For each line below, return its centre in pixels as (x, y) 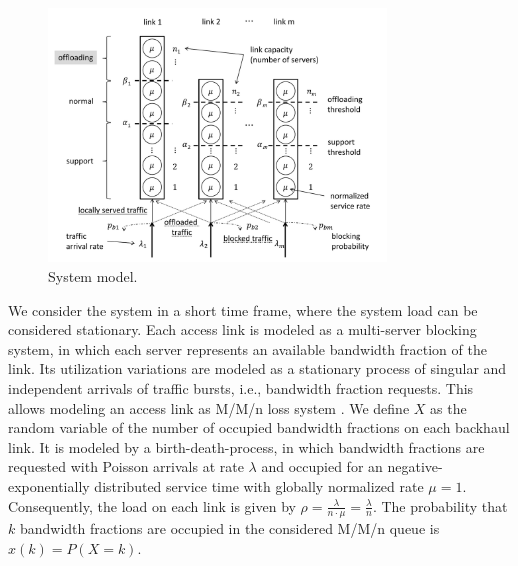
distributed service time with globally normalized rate (259, 485)
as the (448, 407)
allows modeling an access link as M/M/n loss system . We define (209, 407)
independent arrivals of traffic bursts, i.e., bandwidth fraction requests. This (241, 387)
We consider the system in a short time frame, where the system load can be (243, 309)
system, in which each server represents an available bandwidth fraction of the (247, 348)
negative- (415, 466)
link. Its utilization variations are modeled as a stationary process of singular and (257, 368)
